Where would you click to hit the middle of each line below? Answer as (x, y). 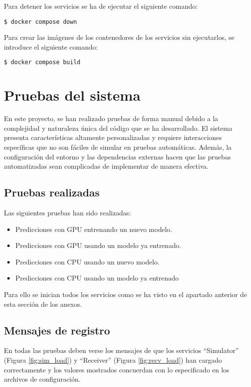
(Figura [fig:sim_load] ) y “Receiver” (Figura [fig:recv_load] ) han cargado (113, 360)
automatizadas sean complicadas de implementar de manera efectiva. (106, 166)
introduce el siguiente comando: (51, 46)
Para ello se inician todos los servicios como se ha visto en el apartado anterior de (125, 294)
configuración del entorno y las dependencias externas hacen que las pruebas (117, 156)
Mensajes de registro (57, 330)
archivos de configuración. (42, 379)
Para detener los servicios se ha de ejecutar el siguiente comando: (101, 6)
